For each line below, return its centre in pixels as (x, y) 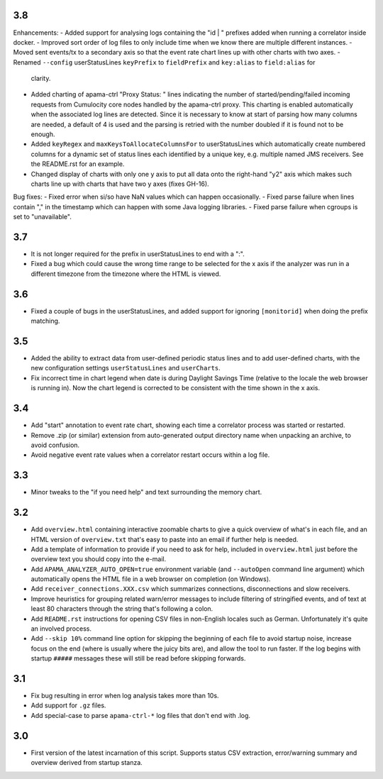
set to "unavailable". (43, 217)
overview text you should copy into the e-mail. (99, 559)
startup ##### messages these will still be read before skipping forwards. (138, 658)
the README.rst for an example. (78, 164)
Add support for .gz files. (68, 705)
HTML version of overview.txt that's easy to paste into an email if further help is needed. (165, 539)
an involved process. (61, 629)
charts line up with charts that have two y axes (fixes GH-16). (120, 184)
